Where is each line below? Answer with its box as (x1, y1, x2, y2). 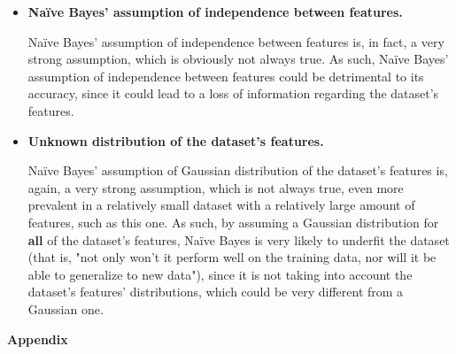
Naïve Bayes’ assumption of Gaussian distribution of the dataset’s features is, (27, 161, 448, 180)
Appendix (7, 329, 68, 348)
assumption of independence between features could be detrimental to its (27, 66, 424, 85)
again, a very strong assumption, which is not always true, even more (27, 178, 404, 196)
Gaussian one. (27, 299, 104, 318)
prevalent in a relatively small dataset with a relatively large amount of (27, 196, 415, 214)
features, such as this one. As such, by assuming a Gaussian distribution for (27, 212, 439, 231)
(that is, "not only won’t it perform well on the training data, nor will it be (27, 248, 437, 266)
